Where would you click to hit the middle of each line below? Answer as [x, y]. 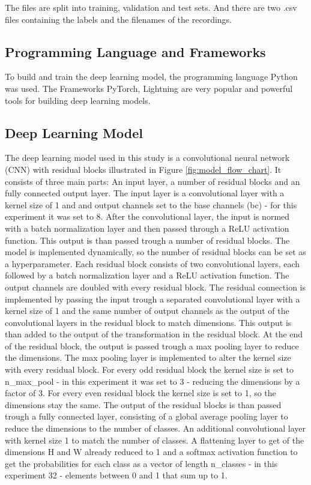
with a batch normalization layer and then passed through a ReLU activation [147, 228]
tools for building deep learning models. [78, 100]
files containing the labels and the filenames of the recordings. [118, 19]
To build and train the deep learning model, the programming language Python [151, 77]
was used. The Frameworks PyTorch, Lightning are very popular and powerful [149, 88]
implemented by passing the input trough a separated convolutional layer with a [152, 299]
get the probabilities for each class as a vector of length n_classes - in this [141, 463]
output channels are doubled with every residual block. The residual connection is [155, 287]
